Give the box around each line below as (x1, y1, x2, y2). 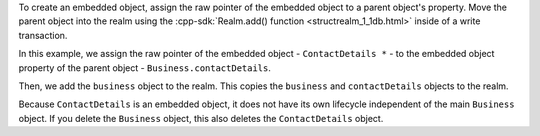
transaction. (18, 29, 68, 41)
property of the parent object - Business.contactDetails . (18, 61, 272, 74)
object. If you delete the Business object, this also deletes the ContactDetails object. (18, 112, 384, 124)
